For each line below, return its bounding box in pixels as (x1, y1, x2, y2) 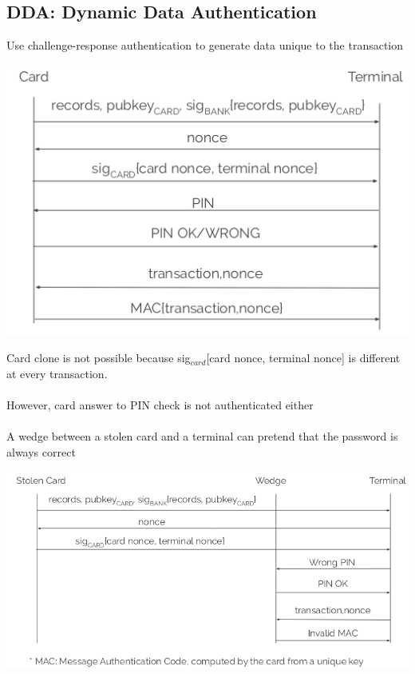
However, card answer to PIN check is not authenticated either (6, 397, 314, 413)
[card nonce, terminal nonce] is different (206, 349, 401, 366)
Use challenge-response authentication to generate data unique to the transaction (6, 37, 404, 54)
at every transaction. (6, 365, 108, 381)
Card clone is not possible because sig (6, 349, 191, 366)
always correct (6, 443, 76, 460)
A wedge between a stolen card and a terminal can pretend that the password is (6, 428, 398, 445)
